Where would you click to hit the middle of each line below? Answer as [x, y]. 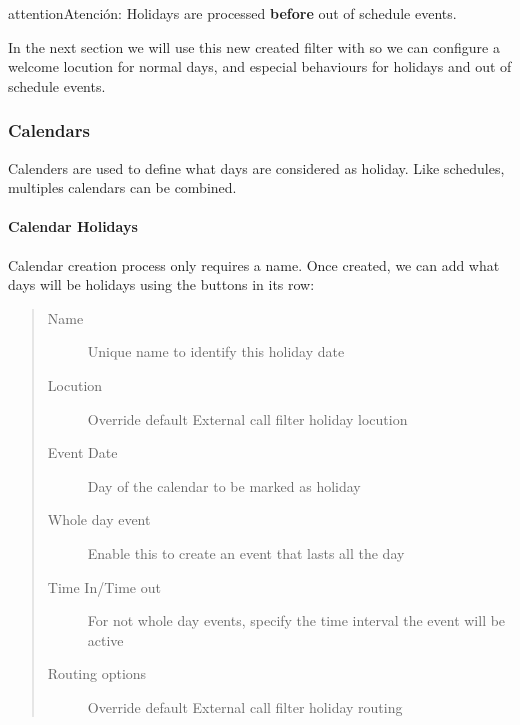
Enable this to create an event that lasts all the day [246, 552]
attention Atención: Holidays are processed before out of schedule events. [232, 13]
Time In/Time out [104, 586]
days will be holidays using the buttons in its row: [161, 284]
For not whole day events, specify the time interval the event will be [296, 620]
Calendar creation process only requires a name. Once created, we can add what [254, 264]
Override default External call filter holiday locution [247, 418]
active [105, 639]
